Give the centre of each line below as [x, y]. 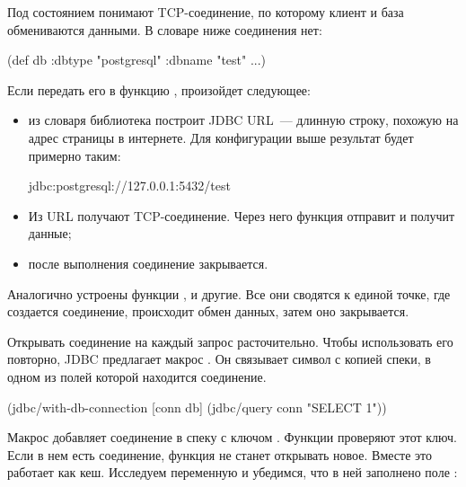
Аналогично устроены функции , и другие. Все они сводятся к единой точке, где [229, 293]
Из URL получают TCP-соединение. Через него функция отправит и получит [242, 215]
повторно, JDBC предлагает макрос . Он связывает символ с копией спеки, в [219, 359]
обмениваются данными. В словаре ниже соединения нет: [165, 29]
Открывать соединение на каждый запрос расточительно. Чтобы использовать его [230, 341]
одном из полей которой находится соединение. [137, 376]
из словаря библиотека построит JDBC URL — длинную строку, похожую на [243, 120]
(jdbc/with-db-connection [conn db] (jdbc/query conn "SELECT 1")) [197, 407]
